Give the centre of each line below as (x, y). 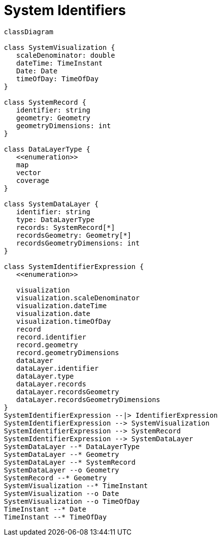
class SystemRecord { (45, 102)
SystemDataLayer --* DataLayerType (72, 446)
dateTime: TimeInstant (60, 63)
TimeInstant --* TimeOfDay (55, 517)
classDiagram (29, 32)
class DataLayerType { (47, 149)
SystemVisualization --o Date (62, 493)
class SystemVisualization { (60, 47)
